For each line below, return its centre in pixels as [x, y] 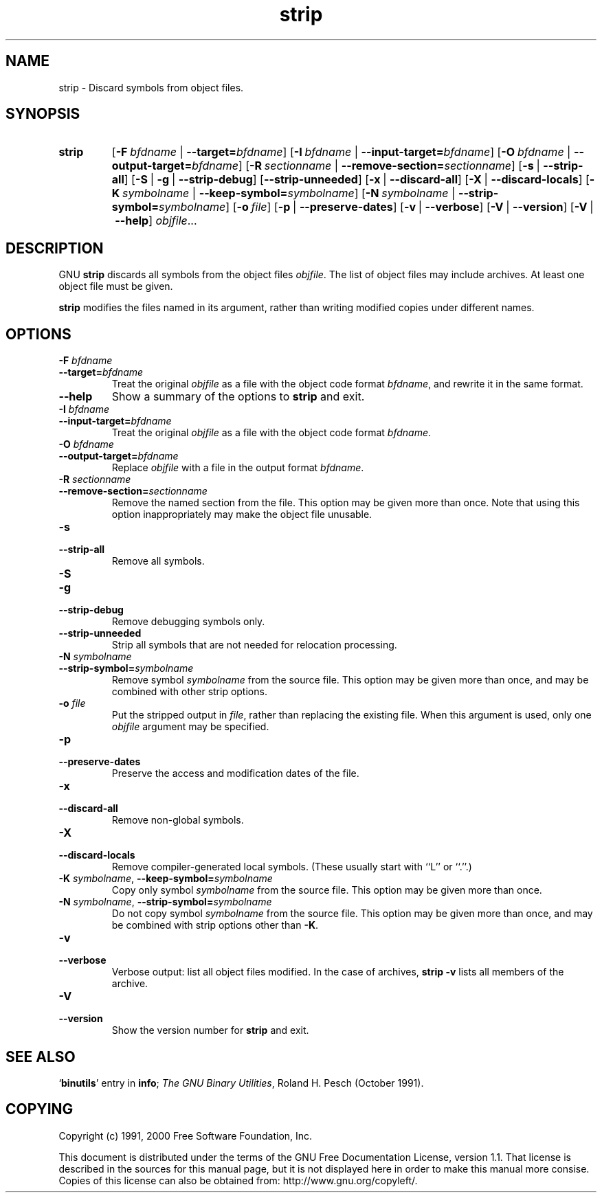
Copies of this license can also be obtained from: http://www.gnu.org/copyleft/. [238, 1180]
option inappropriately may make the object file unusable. [242, 515]
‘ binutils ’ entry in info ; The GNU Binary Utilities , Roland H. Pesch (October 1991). [241, 1083]
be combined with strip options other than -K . [215, 925]
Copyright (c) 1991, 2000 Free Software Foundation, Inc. [186, 1135]
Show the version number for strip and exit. [210, 1030]
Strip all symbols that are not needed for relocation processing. [254, 645]
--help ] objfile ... [156, 221]
